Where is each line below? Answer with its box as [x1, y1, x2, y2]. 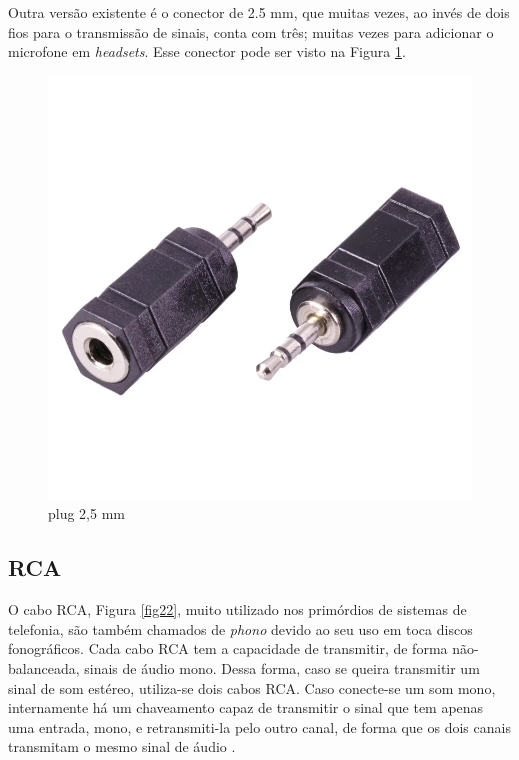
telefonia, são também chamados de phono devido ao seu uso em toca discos [8, 618, 473, 639]
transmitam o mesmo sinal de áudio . [8, 736, 236, 757]
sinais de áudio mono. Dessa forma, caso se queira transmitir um [84, 657, 480, 678]
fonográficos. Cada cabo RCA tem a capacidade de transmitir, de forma [8, 638, 448, 659]
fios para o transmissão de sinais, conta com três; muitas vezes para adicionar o [8, 21, 494, 42]
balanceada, [8, 657, 80, 678]
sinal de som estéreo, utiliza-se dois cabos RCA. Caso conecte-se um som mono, [8, 677, 496, 698]
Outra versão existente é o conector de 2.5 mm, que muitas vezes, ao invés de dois [8, 2, 510, 22]
